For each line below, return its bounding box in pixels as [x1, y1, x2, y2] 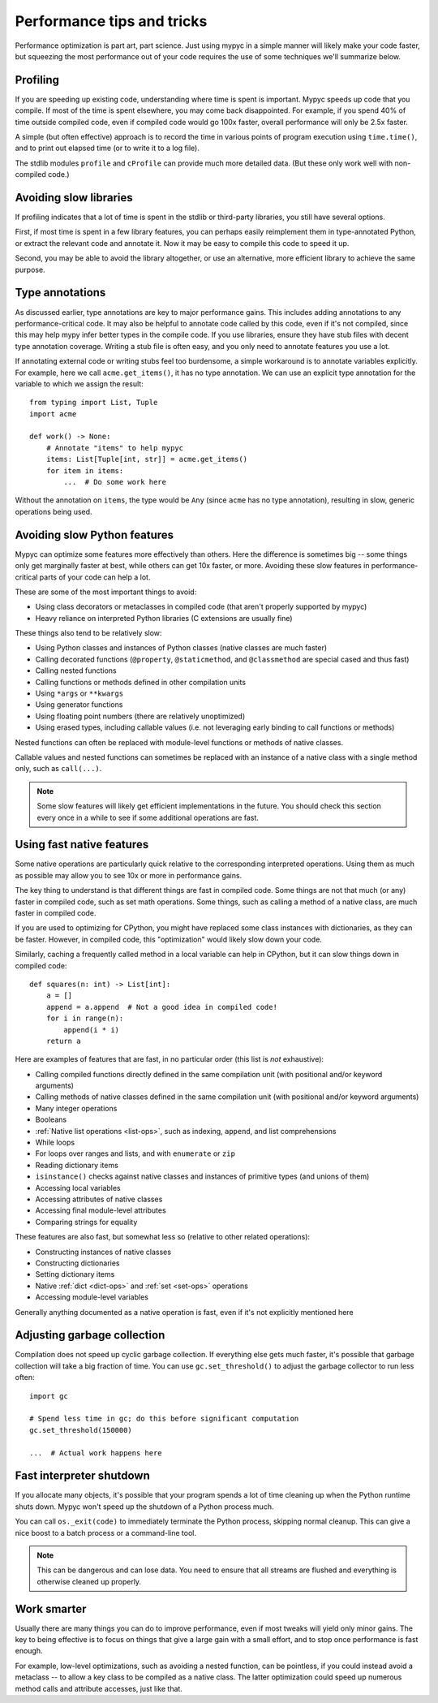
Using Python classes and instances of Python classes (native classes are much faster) [35, 643, 328, 653]
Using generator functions [35, 700, 123, 709]
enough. [15, 1646, 44, 1656]
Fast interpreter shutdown [15, 1469, 150, 1483]
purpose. [15, 265, 45, 274]
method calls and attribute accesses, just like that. [15, 1684, 182, 1693]
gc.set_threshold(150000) [29, 1425, 133, 1434]
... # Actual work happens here [29, 1448, 162, 1457]
